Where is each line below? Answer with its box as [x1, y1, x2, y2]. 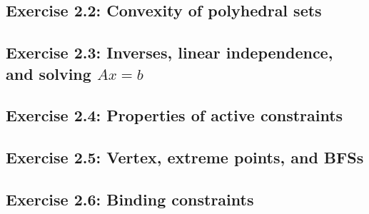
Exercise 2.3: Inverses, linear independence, [6, 41, 333, 63]
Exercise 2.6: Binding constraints [6, 188, 254, 210]
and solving [6, 62, 91, 84]
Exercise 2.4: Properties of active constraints [6, 104, 343, 126]
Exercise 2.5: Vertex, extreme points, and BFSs [6, 146, 364, 168]
